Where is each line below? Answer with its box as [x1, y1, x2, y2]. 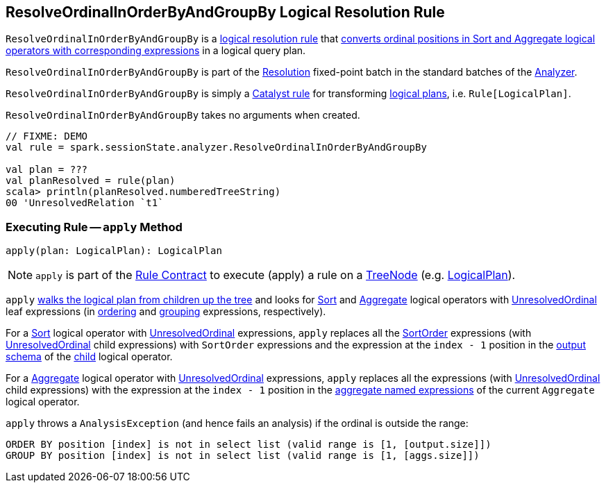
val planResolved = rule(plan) [6, 175, 176, 187]
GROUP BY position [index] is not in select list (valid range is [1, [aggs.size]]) [6, 450, 480, 462]
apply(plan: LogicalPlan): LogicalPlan [6, 245, 222, 257]
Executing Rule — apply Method [6, 219, 183, 234]
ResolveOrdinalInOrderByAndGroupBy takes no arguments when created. [6, 109, 360, 121]
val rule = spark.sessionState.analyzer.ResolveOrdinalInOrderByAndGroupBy [6, 142, 427, 153]
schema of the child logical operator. [6, 351, 173, 363]
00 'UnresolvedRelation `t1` [6, 197, 164, 209]
